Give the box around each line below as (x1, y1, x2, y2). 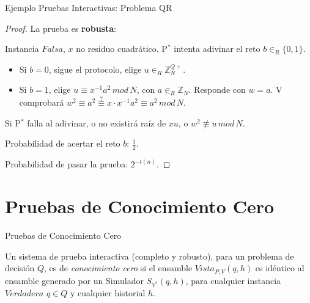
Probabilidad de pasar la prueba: (5, 158, 128, 170)
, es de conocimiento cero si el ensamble (44, 261, 193, 274)
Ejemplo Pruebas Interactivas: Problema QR (5, 1, 172, 13)
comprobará (19, 96, 64, 109)
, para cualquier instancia (185, 274, 281, 287)
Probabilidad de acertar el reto (5, 137, 120, 150)
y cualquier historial (70, 287, 146, 299)
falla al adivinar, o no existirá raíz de (27, 116, 166, 129)
